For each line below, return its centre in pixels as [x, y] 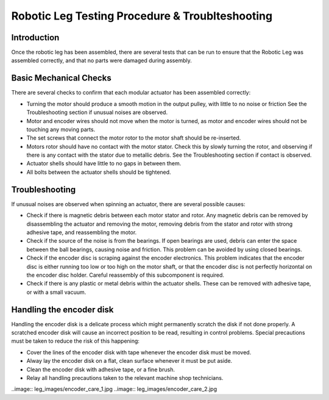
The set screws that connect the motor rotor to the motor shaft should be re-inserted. [134, 138]
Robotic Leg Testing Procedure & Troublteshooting [142, 16]
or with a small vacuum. [56, 292]
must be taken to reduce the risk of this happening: [76, 341]
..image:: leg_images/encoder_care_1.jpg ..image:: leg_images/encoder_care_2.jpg [114, 389]
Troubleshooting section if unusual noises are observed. [97, 112]
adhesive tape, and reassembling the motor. [82, 232]
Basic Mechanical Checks [62, 78]
